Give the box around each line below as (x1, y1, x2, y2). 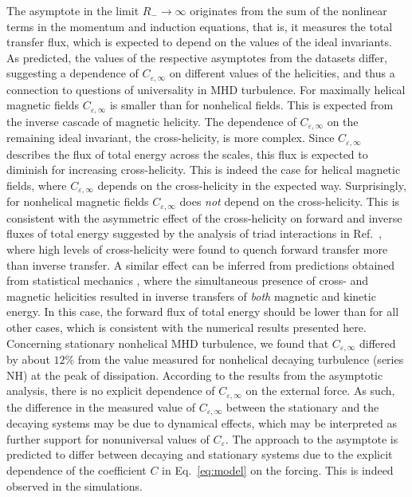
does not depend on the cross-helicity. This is (179, 193, 400, 210)
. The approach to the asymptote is (225, 430, 398, 447)
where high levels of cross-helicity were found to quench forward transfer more (6, 241, 388, 258)
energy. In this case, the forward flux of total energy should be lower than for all (6, 303, 399, 320)
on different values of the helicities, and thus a (169, 65, 395, 81)
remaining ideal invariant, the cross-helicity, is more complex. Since (6, 129, 335, 146)
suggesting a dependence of (6, 65, 139, 81)
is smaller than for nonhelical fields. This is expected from (109, 97, 394, 113)
